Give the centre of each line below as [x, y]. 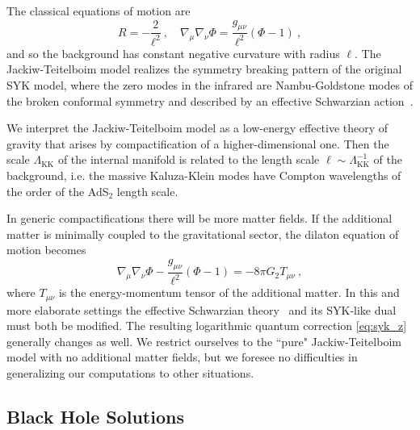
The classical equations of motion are [99, 10]
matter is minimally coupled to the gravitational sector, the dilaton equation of [203, 234]
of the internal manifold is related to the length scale [189, 159]
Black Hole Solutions [95, 416]
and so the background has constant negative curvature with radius [173, 53]
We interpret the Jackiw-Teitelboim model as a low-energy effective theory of [197, 128]
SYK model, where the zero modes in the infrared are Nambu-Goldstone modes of [210, 84]
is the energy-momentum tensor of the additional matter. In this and [229, 292]
